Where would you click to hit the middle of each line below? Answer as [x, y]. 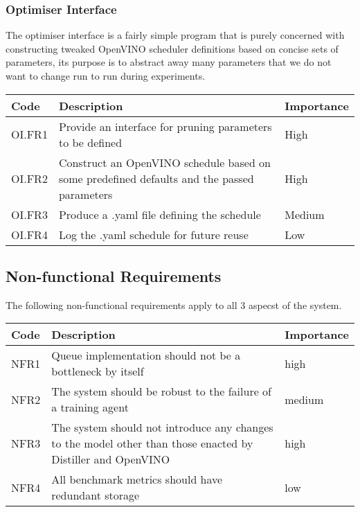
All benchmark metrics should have [137, 479]
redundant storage [96, 495]
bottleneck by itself [98, 371]
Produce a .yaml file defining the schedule [160, 214]
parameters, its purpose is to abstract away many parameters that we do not [169, 62]
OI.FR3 [29, 214]
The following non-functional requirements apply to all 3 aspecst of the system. [174, 304]
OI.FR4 [29, 234]
